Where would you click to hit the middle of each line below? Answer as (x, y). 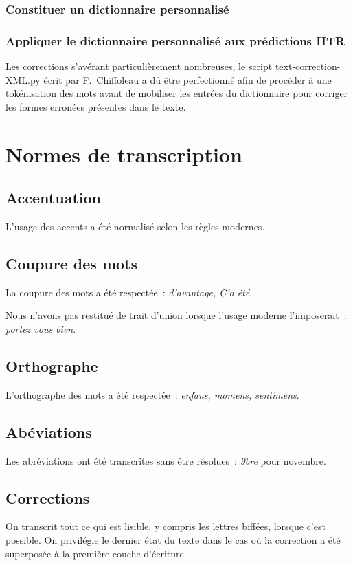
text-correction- (308, 66)
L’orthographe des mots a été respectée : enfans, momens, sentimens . (152, 394)
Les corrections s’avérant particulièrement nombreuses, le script (139, 66)
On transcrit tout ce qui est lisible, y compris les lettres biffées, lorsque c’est (166, 526)
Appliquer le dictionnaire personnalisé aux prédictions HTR (175, 40)
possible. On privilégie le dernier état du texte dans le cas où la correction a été (173, 539)
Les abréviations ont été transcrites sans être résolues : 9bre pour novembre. (166, 460)
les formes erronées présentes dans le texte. (96, 106)
